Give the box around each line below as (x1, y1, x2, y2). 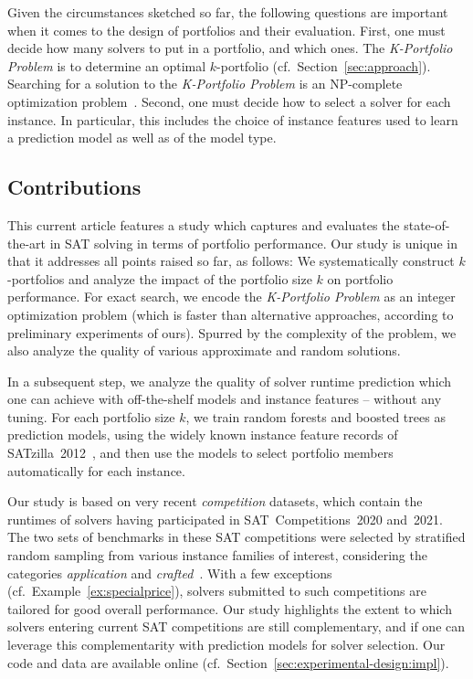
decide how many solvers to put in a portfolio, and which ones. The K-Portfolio (7, 38, 453, 58)
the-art (7, 233, 47, 252)
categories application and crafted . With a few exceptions (7, 563, 332, 582)
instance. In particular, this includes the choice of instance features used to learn (7, 110, 458, 129)
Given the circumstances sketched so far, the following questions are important (7, 3, 448, 21)
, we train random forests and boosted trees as (185, 407, 446, 426)
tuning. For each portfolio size (7, 407, 175, 426)
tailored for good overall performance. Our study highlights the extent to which (7, 599, 452, 618)
